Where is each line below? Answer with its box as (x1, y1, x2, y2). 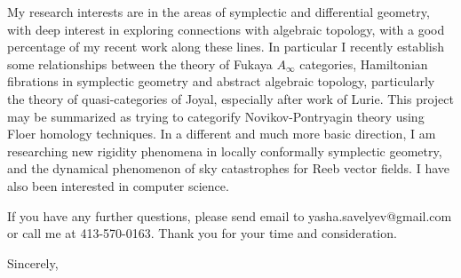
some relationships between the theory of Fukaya (7, 54, 273, 73)
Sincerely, (7, 253, 59, 272)
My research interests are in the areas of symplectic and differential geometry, (7, 3, 430, 20)
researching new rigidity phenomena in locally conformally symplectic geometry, (7, 141, 442, 160)
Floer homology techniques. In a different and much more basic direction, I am (7, 124, 436, 143)
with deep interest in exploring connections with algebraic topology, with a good (7, 20, 445, 38)
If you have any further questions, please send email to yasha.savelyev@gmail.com (7, 206, 452, 225)
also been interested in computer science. (7, 176, 229, 195)
